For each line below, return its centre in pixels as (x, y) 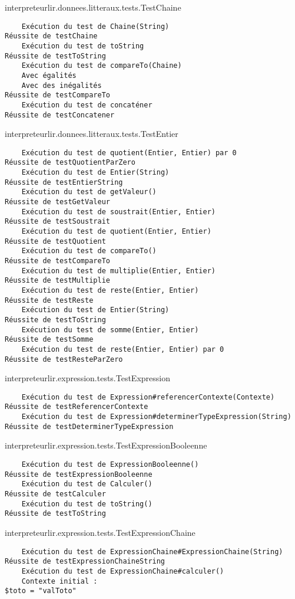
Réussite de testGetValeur (57, 202)
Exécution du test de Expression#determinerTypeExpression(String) (156, 417)
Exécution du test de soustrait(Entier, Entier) (118, 212)
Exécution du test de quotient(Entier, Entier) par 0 (129, 153)
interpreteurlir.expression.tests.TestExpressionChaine (100, 532)
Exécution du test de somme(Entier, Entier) (110, 330)
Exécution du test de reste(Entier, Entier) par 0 (123, 349)
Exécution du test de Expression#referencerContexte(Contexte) (148, 397)
